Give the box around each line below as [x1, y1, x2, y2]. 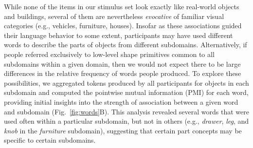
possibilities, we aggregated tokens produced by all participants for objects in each [4, 77, 249, 88]
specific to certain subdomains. [4, 135, 96, 145]
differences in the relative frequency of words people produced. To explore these [4, 68, 241, 78]
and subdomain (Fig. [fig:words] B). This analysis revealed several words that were [4, 106, 249, 116]
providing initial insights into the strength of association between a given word [4, 96, 238, 107]
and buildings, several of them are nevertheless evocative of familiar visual [4, 11, 224, 21]
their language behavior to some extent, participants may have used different [4, 30, 233, 40]
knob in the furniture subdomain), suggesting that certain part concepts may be [4, 125, 242, 135]
